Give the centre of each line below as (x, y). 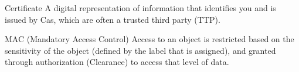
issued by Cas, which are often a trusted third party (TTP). (113, 19)
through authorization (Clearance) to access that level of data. (117, 62)
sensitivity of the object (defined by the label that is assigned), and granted (140, 50)
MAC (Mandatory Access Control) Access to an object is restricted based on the (149, 39)
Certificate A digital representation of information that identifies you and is (140, 8)
